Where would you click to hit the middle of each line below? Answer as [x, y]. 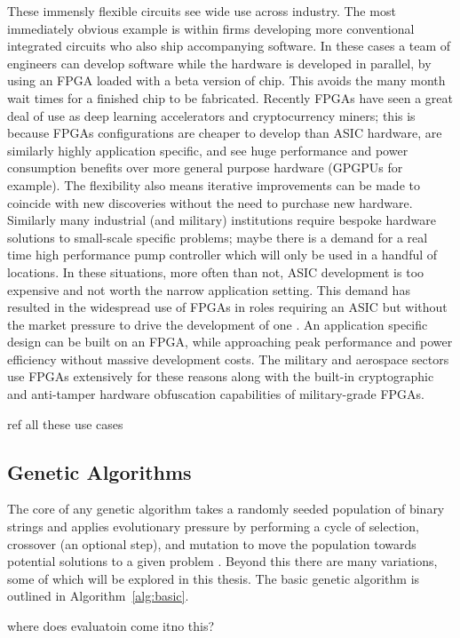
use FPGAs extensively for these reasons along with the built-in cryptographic [221, 376]
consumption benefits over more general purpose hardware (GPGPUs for [205, 167]
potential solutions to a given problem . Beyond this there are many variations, [222, 561]
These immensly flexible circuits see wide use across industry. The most [202, 11]
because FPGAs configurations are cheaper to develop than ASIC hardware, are [225, 133]
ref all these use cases [65, 423]
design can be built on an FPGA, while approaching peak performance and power [230, 342]
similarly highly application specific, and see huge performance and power [208, 150]
